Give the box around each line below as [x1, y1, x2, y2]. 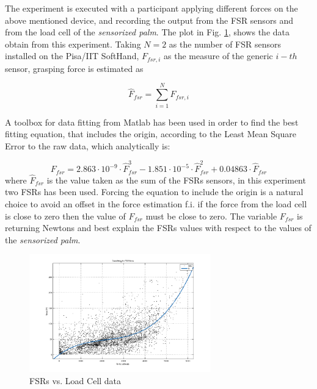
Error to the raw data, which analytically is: [5, 139, 170, 152]
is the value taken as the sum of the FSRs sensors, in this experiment [46, 173, 306, 186]
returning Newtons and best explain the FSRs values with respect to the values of [5, 221, 312, 234]
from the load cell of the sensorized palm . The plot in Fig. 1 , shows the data [5, 26, 290, 38]
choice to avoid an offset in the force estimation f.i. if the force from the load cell [5, 197, 307, 210]
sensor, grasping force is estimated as [5, 62, 144, 74]
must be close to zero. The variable [145, 209, 277, 222]
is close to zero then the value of [5, 209, 126, 222]
